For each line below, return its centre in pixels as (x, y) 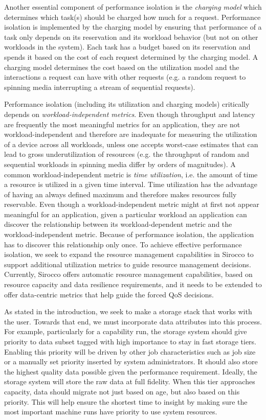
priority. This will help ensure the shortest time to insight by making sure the (126, 401)
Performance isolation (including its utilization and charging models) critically (127, 104)
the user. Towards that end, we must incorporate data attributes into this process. (133, 321)
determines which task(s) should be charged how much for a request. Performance (132, 17)
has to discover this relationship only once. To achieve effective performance (123, 244)
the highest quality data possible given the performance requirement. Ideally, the (131, 371)
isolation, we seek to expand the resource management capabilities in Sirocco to (129, 254)
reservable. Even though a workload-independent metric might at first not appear (132, 204)
